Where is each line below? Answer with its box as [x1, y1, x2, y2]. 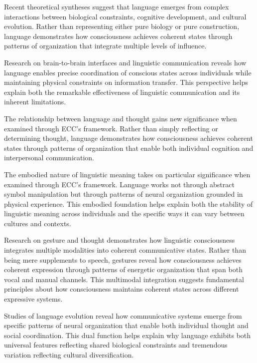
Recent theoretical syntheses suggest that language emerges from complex [4, 1, 229, 11]
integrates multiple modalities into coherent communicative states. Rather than [4, 245, 246, 255]
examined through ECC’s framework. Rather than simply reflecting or [4, 123, 218, 133]
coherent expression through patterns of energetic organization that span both [4, 264, 243, 275]
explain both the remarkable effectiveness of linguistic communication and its [4, 86, 240, 97]
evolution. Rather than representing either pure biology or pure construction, [4, 21, 240, 31]
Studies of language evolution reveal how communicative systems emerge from [4, 310, 242, 321]
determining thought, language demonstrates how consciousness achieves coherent [4, 133, 253, 143]
